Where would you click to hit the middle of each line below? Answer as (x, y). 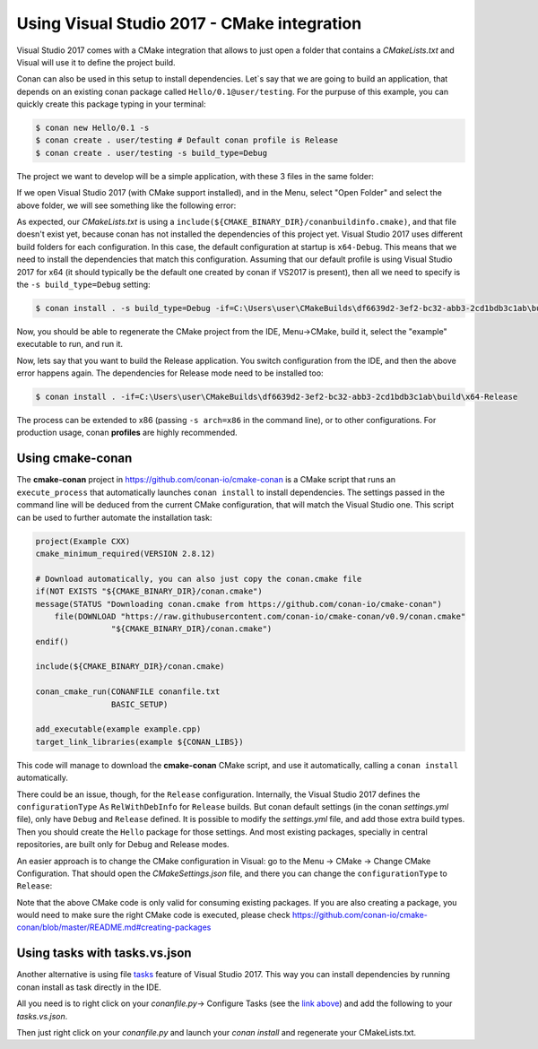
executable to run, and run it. (70, 344)
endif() (52, 642)
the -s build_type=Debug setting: (84, 284)
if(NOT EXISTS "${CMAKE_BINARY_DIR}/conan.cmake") (149, 591)
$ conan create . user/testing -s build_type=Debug (152, 153)
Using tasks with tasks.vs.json (104, 954)
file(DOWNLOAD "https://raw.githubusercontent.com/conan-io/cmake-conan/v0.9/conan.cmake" (260, 616)
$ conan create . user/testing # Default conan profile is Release (187, 140)
